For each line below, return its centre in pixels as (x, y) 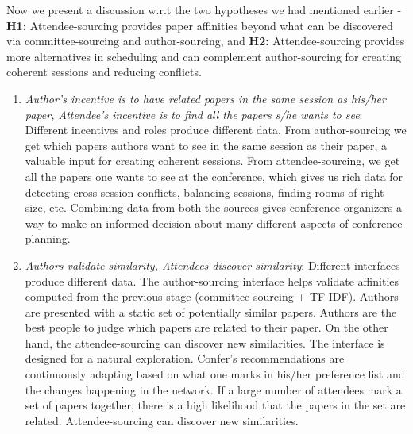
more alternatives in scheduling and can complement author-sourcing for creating (204, 56)
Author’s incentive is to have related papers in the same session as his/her (205, 98)
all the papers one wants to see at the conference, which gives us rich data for (214, 176)
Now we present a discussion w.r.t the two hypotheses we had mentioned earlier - (204, 10)
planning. (48, 238)
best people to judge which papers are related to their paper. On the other (206, 327)
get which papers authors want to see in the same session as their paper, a (206, 145)
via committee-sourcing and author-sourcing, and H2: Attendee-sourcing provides (206, 41)
